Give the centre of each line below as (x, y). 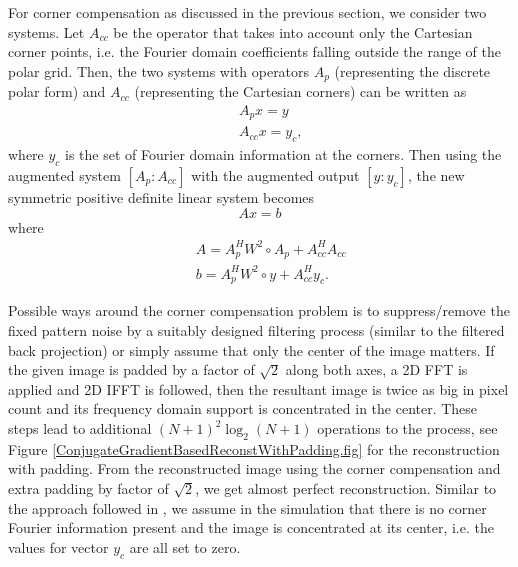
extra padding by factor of (88, 487)
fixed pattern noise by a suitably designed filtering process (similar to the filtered (256, 330)
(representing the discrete (412, 70)
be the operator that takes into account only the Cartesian (293, 31)
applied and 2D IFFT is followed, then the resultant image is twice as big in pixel (258, 388)
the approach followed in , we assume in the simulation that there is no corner (247, 507)
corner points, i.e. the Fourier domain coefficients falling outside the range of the (254, 51)
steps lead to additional (80, 428)
